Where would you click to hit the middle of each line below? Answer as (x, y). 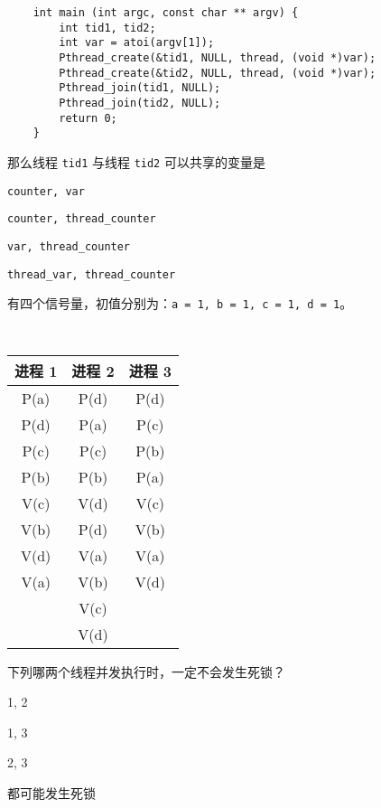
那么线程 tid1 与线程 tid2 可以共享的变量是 (136, 161)
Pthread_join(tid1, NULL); (140, 88)
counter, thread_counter (82, 219)
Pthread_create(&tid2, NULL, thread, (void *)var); (218, 73)
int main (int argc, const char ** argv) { (166, 13)
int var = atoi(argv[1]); (137, 43)
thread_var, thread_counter (92, 274)
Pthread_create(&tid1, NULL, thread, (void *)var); (218, 57)
